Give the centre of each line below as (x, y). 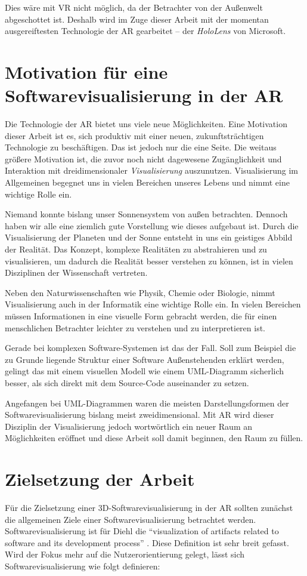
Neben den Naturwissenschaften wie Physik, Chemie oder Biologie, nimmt (140, 292)
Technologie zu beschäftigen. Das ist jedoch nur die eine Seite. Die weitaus (141, 147)
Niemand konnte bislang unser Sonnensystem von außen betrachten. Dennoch (146, 214)
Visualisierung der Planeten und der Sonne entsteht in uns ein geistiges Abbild (149, 237)
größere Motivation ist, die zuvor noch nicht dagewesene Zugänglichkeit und (143, 158)
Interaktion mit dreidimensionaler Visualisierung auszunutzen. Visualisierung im (151, 170)
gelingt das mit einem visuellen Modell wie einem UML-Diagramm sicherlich (145, 371)
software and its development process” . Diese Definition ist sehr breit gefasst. (147, 542)
